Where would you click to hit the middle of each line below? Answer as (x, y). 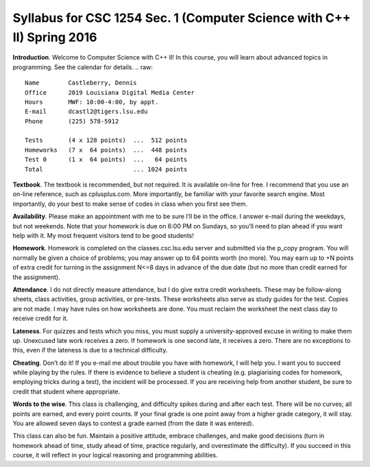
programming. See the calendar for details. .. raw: (83, 67)
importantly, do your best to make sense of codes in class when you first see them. (130, 204)
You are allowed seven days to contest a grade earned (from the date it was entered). (133, 423)
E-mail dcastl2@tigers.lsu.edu (86, 112)
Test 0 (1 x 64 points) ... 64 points (106, 160)
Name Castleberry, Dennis (81, 83)
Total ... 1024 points (106, 169)
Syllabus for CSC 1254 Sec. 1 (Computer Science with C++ (182, 18)
